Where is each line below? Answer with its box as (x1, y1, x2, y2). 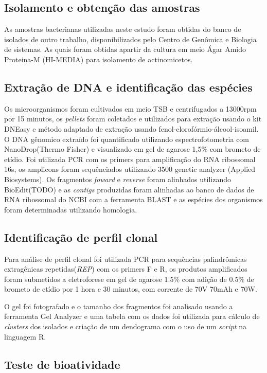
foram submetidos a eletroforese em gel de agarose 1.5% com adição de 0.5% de (4, 273, 254, 284)
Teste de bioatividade (4, 356, 120, 372)
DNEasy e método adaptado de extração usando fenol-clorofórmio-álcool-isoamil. (4, 123, 259, 134)
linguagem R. (4, 331, 46, 342)
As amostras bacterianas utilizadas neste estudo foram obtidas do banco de (4, 24, 241, 34)
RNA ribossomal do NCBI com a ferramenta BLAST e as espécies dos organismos (4, 194, 263, 205)
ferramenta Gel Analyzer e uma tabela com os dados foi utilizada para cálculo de (4, 311, 260, 322)
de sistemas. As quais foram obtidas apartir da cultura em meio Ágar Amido (4, 44, 246, 55)
